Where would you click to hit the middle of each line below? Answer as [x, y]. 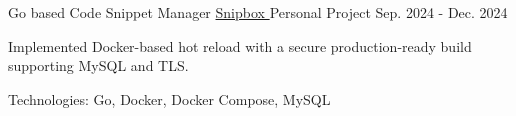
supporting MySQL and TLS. [98, 65]
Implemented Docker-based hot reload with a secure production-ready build [240, 45]
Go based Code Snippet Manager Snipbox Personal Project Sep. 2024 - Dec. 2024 [258, 12]
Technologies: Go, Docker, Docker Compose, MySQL [169, 98]
